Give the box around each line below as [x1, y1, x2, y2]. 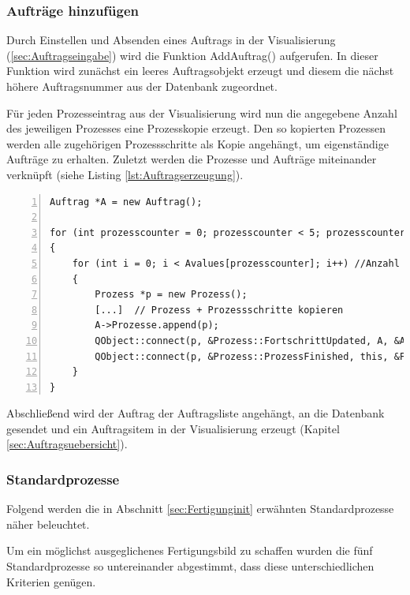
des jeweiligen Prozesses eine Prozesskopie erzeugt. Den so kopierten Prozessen [6, 120, 386, 137]
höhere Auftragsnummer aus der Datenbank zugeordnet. [6, 78, 278, 94]
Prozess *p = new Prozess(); [95, 289, 248, 301]
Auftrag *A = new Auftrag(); [50, 196, 203, 208]
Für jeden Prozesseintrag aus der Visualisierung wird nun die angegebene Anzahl [6, 104, 397, 121]
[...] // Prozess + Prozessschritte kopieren [95, 304, 344, 316]
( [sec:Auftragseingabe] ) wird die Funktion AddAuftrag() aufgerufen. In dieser [6, 47, 378, 63]
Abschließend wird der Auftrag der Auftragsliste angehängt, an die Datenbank [6, 405, 385, 421]
